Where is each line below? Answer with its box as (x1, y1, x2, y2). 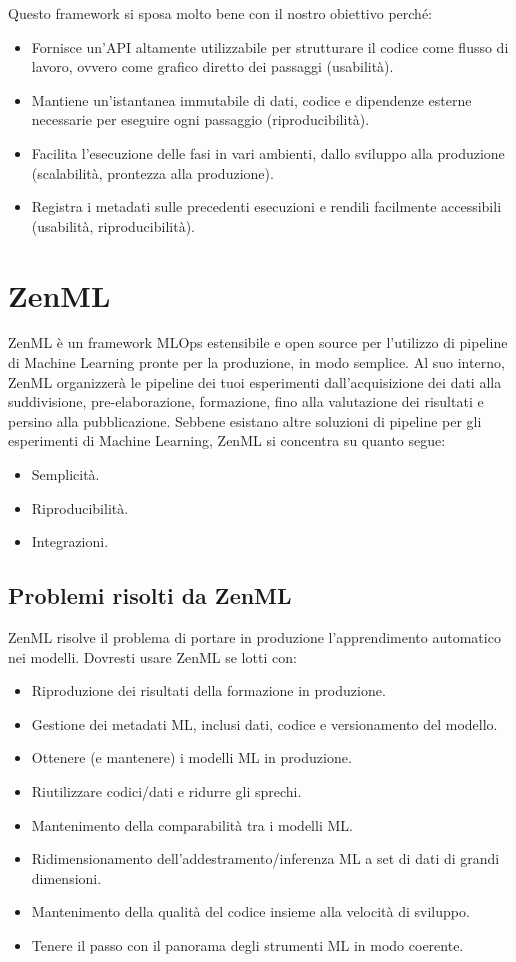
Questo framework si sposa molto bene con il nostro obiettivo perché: (8, 3, 433, 23)
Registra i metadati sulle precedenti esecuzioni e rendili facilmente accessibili (31, 196, 502, 217)
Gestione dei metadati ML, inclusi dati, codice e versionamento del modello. (31, 713, 498, 734)
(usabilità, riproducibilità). (31, 215, 195, 236)
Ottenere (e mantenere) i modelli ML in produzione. (31, 747, 352, 768)
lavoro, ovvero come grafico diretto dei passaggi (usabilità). (31, 56, 394, 77)
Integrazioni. (31, 531, 109, 552)
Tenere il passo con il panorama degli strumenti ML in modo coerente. (31, 934, 464, 955)
